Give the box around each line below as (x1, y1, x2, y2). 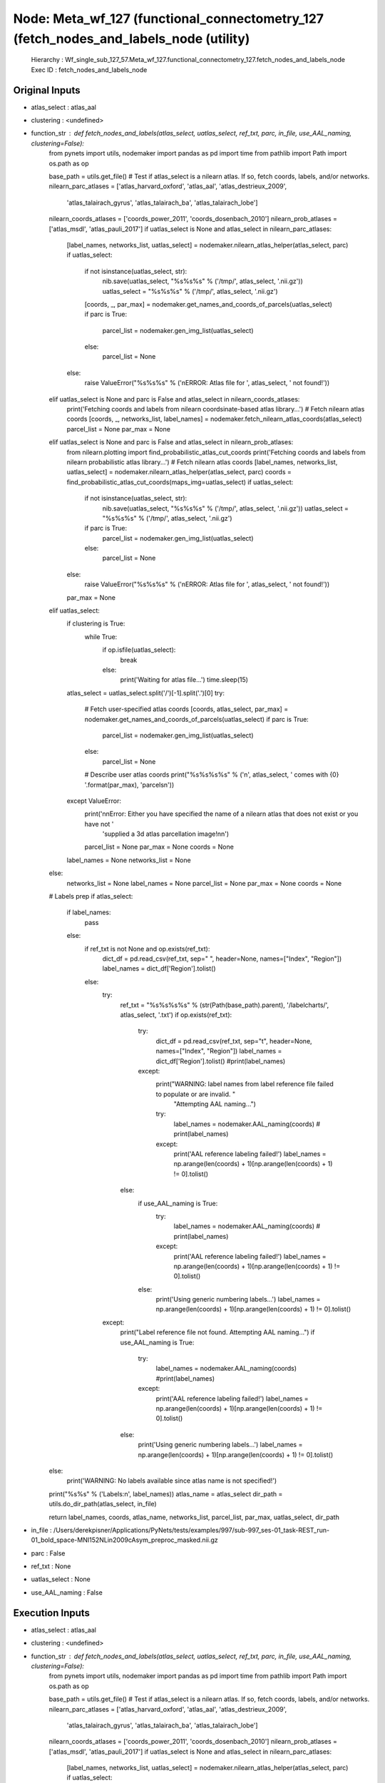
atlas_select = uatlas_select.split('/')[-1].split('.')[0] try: (66, 688, 225, 697)
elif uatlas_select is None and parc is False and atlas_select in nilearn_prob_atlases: (48, 438, 294, 446)
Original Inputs (13, 84, 81, 96)
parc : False (31, 1548, 66, 1558)
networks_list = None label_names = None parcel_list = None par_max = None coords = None (66, 879, 342, 887)
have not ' (84, 819, 114, 828)
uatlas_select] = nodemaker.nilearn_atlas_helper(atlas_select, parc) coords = (66, 468, 292, 476)
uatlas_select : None (31, 1575, 91, 1583)
